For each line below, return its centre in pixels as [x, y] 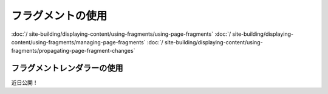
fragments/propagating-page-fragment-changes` [73, 51]
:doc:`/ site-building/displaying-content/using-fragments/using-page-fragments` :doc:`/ [121, 34]
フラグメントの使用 [59, 16]
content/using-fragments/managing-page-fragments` [78, 42]
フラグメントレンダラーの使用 [67, 68]
